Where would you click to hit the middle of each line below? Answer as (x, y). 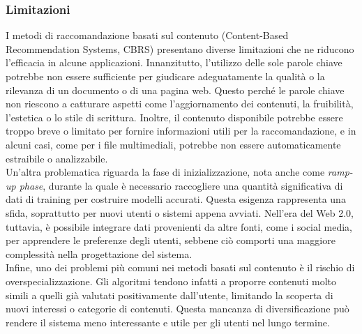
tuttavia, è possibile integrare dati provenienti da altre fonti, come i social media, (179, 226)
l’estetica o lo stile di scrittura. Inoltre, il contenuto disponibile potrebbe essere (174, 117)
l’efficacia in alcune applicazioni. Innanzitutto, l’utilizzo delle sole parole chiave (174, 62)
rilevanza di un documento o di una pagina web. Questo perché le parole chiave (175, 90)
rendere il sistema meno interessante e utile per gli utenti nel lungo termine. (168, 322)
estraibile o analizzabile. (57, 158)
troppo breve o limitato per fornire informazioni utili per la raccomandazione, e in (181, 131)
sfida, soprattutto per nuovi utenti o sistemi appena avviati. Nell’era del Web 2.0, (180, 212)
